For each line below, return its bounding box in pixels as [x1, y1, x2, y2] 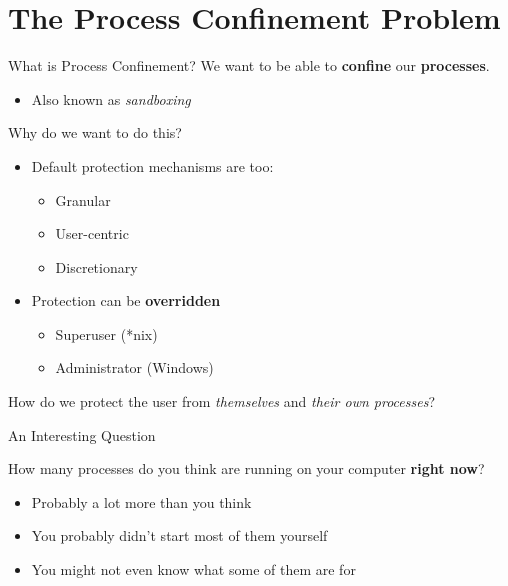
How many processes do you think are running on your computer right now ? [8, 458, 485, 479]
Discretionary [55, 256, 138, 277]
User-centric [55, 223, 129, 244]
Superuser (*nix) [55, 323, 158, 344]
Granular [55, 189, 111, 210]
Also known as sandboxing [31, 88, 191, 109]
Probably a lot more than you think [31, 491, 252, 512]
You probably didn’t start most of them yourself [31, 525, 328, 546]
